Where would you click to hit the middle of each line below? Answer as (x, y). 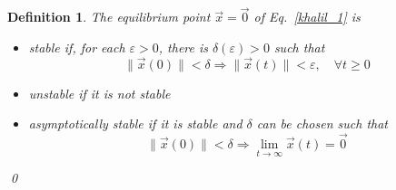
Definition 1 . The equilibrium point (109, 17)
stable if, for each (77, 47)
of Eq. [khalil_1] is (307, 17)
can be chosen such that (322, 123)
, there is (183, 47)
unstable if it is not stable (99, 93)
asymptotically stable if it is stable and (135, 123)
